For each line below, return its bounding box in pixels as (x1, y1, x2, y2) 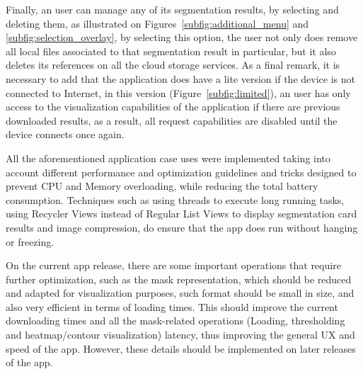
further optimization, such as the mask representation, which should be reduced (6, 271, 352, 286)
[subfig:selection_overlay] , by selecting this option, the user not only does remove (6, 30, 358, 45)
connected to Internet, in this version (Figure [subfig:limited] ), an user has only (6, 85, 351, 100)
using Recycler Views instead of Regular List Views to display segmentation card (6, 206, 357, 221)
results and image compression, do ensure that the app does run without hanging (6, 220, 358, 234)
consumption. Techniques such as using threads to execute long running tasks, (6, 192, 345, 207)
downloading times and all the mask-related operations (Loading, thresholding (6, 313, 345, 328)
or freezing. (6, 234, 54, 249)
